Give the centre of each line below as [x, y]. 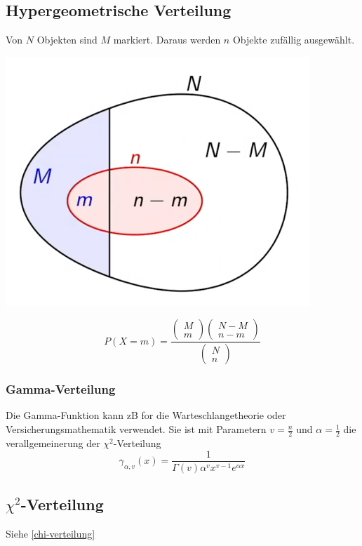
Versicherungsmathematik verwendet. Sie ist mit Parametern [136, 429]
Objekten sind [67, 40]
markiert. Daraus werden [167, 40]
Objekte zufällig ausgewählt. [294, 40]
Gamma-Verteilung [61, 389]
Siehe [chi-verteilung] [51, 533]
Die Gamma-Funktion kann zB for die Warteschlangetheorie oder [146, 415]
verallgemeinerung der [53, 442]
